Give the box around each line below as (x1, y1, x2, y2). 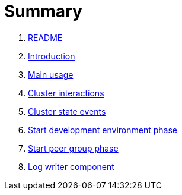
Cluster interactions (28, 87, 104, 98)
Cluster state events (28, 106, 106, 117)
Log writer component (28, 161, 114, 172)
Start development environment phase (28, 124, 177, 135)
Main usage (28, 69, 74, 80)
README (28, 32, 63, 43)
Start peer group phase (28, 143, 119, 153)
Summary (4, 1, 82, 21)
